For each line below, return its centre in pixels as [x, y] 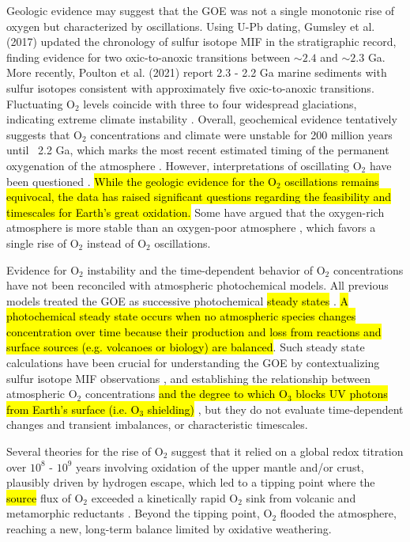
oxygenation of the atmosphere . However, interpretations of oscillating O [184, 165]
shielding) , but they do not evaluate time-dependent [275, 409]
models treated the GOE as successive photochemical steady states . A [177, 300]
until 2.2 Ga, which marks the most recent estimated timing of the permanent [198, 150]
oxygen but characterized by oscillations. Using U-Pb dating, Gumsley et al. [191, 26]
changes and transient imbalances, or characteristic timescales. [157, 425]
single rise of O [43, 243]
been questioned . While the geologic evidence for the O [141, 181]
